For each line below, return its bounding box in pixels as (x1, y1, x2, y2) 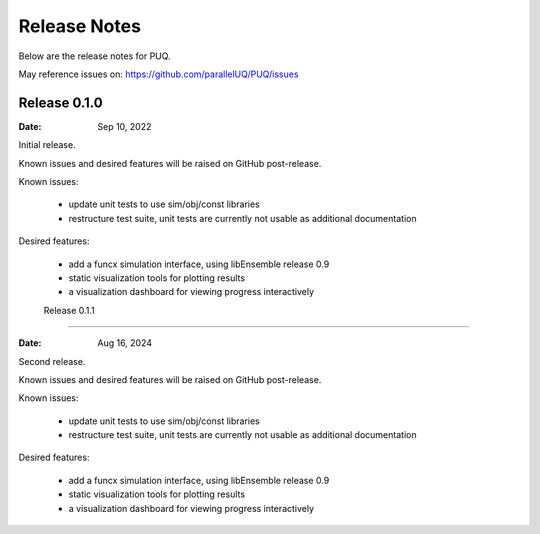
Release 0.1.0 (18, 94, 104, 111)
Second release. (18, 355, 86, 367)
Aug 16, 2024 (97, 337, 153, 349)
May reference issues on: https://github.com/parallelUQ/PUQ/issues (18, 68, 299, 80)
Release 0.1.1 (43, 304, 95, 316)
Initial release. (18, 139, 76, 151)
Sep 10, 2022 (97, 120, 152, 132)
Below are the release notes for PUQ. (18, 50, 171, 62)
